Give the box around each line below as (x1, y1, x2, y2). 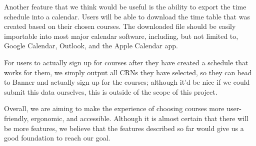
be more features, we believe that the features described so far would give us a (4, 123, 244, 133)
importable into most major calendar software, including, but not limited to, (4, 30, 238, 41)
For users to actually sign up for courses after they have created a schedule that (4, 57, 248, 67)
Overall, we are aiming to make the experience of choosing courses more (4, 103, 224, 114)
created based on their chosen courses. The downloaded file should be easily (4, 21, 236, 31)
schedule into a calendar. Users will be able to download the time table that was (4, 11, 250, 21)
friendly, (4, 113, 29, 123)
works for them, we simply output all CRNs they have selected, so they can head (4, 67, 252, 77)
